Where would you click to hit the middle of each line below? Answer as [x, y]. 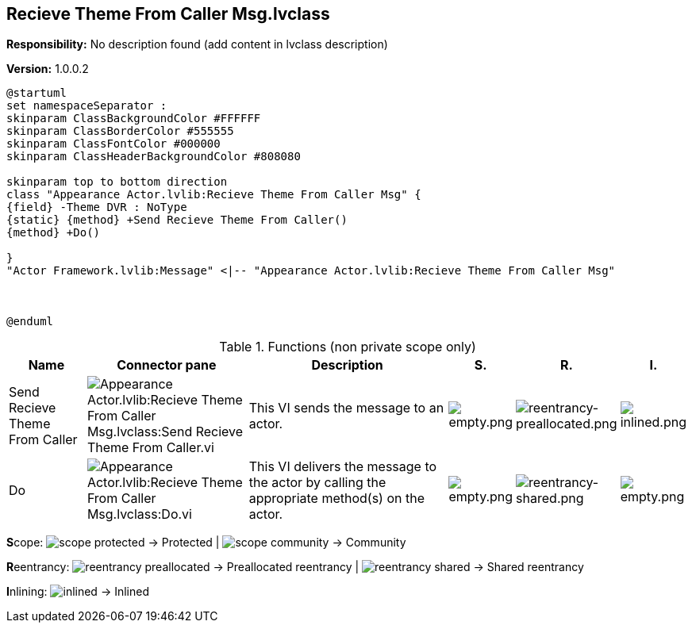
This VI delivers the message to [343, 467]
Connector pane [167, 365]
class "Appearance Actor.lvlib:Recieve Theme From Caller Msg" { [214, 195]
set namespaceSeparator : [87, 106]
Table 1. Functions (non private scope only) [348, 347]
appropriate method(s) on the [337, 499]
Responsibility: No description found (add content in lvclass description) [197, 44]
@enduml [30, 322]
